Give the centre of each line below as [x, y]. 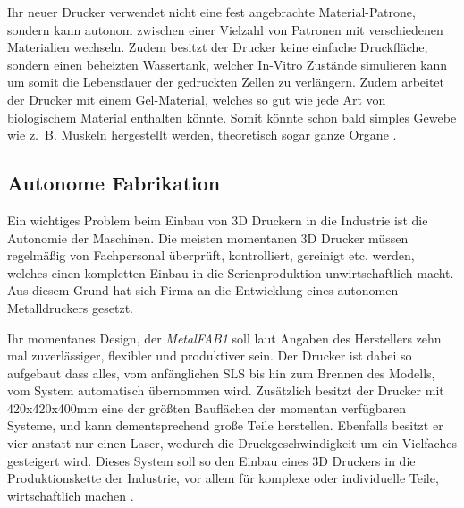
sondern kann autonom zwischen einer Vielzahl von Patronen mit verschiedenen [225, 29]
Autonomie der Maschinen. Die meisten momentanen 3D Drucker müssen [208, 237]
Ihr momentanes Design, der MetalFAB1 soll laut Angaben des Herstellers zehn [224, 338]
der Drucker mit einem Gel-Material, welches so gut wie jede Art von [197, 99]
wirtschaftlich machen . [71, 495]
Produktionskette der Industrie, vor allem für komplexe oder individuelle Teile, [223, 478]
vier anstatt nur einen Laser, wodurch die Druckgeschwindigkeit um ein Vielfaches [232, 443]
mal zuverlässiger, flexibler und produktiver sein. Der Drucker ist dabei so [210, 356]
